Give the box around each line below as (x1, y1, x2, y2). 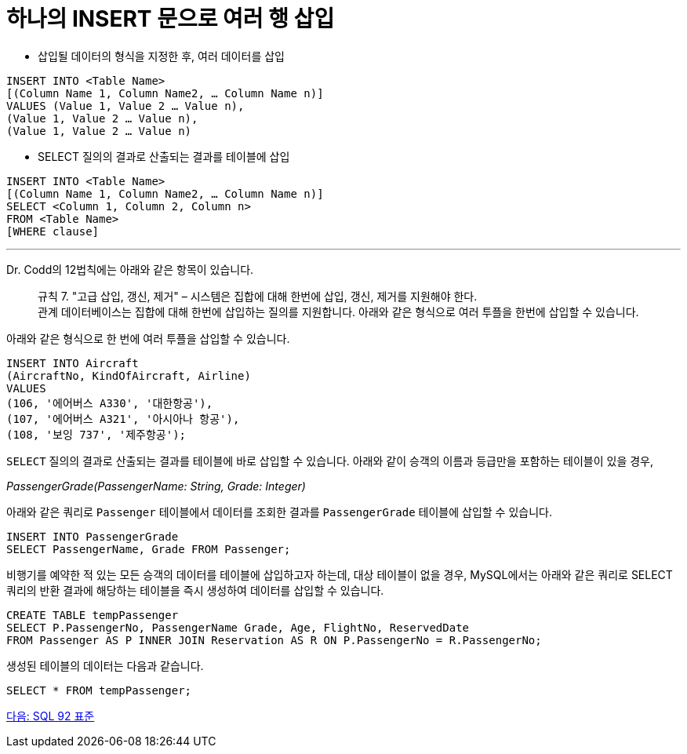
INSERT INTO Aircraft (6, 356, 139, 370)
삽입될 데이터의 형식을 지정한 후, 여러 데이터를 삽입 (38, 49, 285, 63)
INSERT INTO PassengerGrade (6, 530, 179, 543)
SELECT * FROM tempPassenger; (6, 683, 192, 697)
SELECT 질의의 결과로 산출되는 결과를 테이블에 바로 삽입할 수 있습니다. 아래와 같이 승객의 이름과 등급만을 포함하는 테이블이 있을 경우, (6, 453, 654, 468)
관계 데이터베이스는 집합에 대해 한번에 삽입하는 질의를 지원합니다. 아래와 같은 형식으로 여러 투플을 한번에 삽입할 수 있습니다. (38, 304, 639, 319)
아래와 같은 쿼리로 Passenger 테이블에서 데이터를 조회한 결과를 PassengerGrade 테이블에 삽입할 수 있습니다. (6, 504, 552, 519)
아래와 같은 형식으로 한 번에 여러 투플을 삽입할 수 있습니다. (6, 331, 290, 345)
